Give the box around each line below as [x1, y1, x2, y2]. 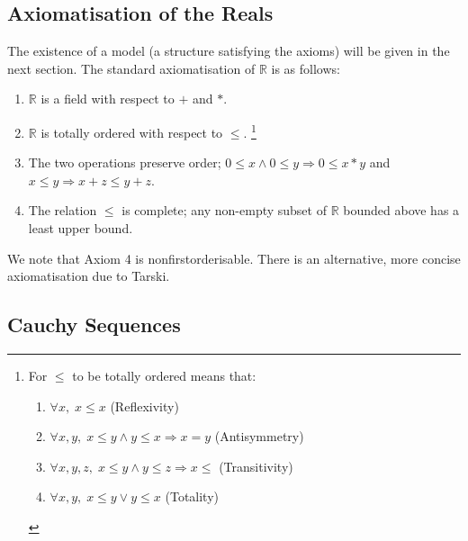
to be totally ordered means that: [72, 366, 256, 384]
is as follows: [271, 59, 340, 77]
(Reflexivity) [110, 396, 179, 415]
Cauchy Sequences [7, 311, 181, 338]
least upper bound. [28, 219, 133, 238]
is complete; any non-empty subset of [121, 201, 327, 220]
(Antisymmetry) [214, 427, 304, 446]
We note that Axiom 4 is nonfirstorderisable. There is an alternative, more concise [7, 248, 461, 267]
